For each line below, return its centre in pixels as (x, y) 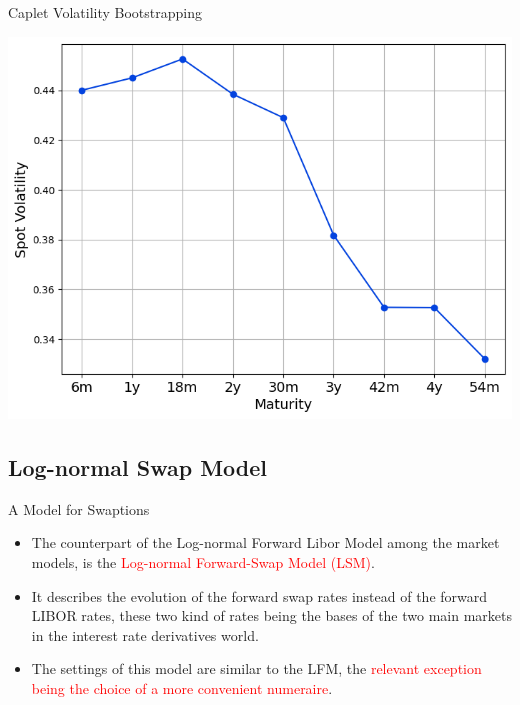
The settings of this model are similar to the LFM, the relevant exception (256, 668)
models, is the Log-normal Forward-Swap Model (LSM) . (203, 562)
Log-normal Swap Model (138, 467)
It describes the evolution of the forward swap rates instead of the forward (259, 595)
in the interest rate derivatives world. (145, 634)
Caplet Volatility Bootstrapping (105, 12)
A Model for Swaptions (79, 508)
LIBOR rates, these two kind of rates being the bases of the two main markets (271, 615)
